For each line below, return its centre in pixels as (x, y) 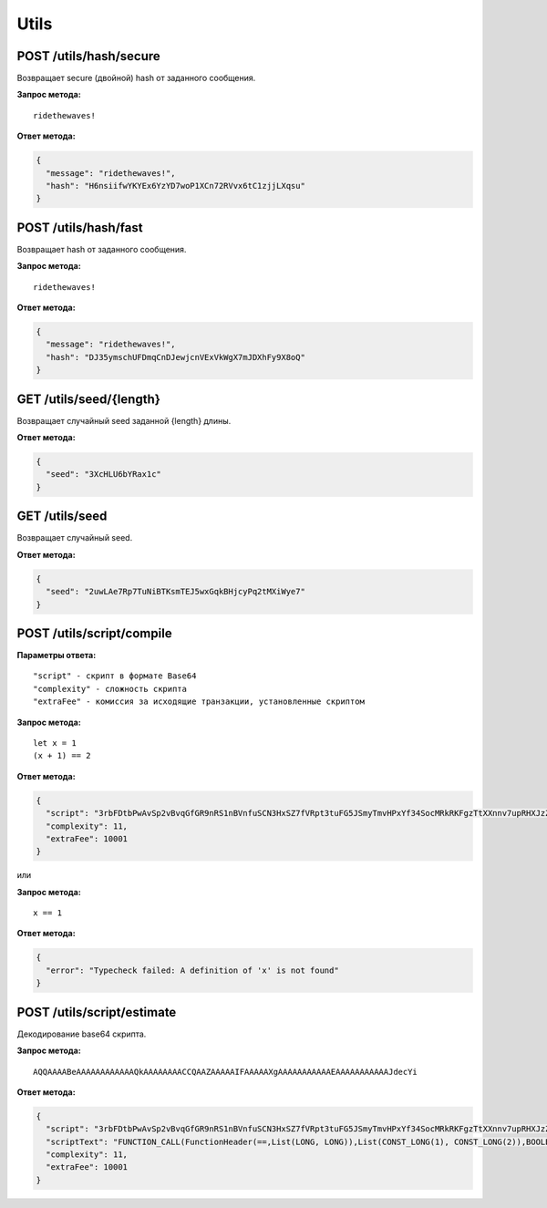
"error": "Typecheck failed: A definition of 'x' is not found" (192, 970)
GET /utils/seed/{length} (89, 399)
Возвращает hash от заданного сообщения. (102, 249)
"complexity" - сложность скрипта (110, 689)
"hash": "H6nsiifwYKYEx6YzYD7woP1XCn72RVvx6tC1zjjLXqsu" (175, 186)
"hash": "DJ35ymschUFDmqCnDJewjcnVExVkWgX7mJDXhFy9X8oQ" (175, 357)
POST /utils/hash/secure (89, 56)
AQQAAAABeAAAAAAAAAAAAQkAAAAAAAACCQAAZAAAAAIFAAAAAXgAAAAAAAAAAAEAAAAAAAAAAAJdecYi (226, 1072)
